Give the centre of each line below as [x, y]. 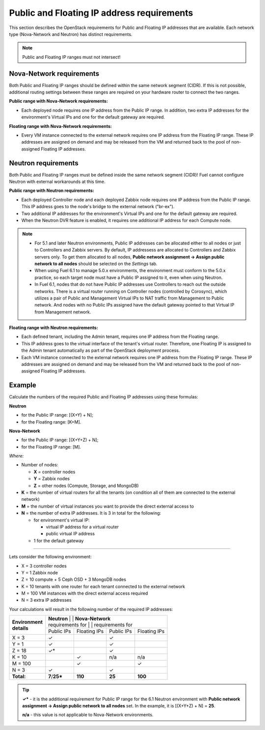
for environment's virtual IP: [62, 520]
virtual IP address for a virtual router [82, 527]
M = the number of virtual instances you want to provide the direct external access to [107, 506]
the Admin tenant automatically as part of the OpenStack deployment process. [101, 350]
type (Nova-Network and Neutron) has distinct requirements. [71, 34]
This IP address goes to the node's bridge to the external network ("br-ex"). [98, 207]
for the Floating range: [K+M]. [51, 422]
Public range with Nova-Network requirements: [58, 101]
